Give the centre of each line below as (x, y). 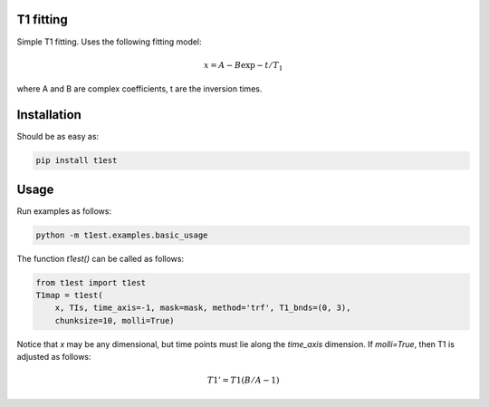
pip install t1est (77, 160)
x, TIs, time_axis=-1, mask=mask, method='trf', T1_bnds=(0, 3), (203, 308)
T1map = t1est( (69, 295)
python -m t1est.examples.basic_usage (122, 235)
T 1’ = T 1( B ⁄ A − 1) (243, 380)
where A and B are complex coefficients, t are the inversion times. (139, 89)
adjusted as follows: (54, 357)
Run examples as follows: (64, 211)
